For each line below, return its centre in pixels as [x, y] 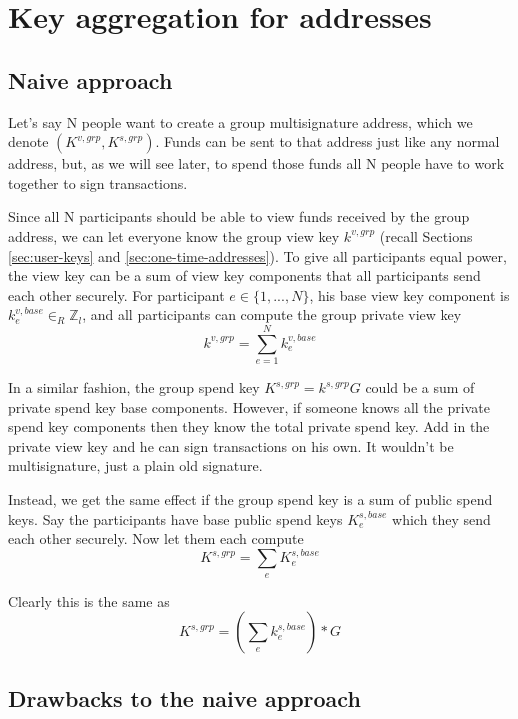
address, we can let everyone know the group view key [174, 235]
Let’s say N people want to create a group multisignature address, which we [240, 121]
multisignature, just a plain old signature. [135, 465]
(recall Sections [426, 235]
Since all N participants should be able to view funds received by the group [239, 216]
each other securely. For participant [116, 294]
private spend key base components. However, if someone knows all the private [249, 406]
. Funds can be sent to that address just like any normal [327, 141]
